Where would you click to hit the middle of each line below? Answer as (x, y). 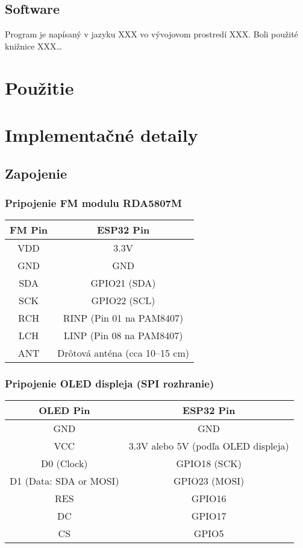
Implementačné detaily (102, 134)
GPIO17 (209, 516)
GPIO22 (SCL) (123, 301)
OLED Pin (64, 410)
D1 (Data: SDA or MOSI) (64, 481)
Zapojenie (36, 173)
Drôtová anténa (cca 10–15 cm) (123, 353)
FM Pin (29, 230)
